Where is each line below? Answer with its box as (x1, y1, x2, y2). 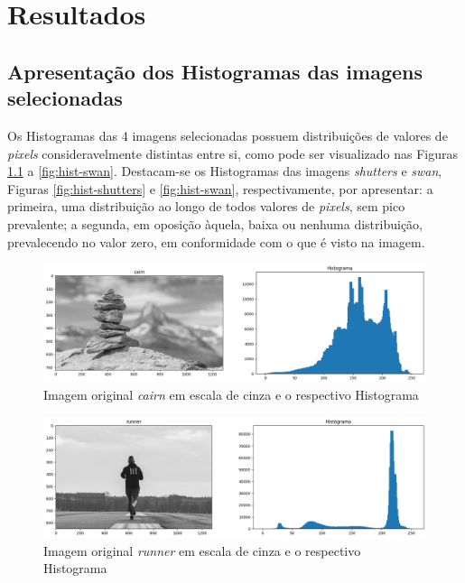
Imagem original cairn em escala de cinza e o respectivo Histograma (43, 385, 419, 404)
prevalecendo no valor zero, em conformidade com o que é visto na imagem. (7, 232, 425, 251)
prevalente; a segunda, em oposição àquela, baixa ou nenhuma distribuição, (7, 214, 423, 233)
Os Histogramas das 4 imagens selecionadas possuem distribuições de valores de (7, 125, 448, 144)
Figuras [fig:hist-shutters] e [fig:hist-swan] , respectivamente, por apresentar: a (7, 179, 433, 198)
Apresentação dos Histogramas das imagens (7, 57, 423, 85)
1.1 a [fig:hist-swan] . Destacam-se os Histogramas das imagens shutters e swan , (7, 162, 442, 180)
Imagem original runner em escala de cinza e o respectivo (43, 541, 361, 560)
